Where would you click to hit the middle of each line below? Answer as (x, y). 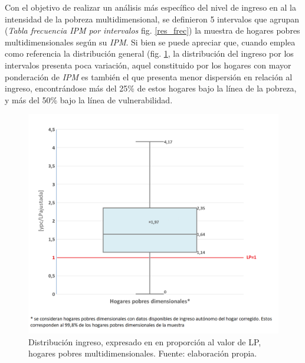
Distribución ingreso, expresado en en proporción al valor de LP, (145, 341)
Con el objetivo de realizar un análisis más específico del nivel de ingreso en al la (150, 7)
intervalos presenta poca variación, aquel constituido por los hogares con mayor (148, 65)
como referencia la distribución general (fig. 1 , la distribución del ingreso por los (149, 53)
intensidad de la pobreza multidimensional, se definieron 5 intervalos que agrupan (152, 19)
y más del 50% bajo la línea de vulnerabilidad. (89, 99)
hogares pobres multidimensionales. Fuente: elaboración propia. (143, 353)
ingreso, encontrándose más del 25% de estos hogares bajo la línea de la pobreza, (151, 88)
